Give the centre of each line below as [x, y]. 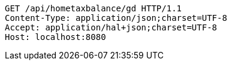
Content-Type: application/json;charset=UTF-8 [116, 18]
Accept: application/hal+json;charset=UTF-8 [111, 27]
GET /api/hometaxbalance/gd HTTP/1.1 [94, 8]
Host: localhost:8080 [55, 37]
